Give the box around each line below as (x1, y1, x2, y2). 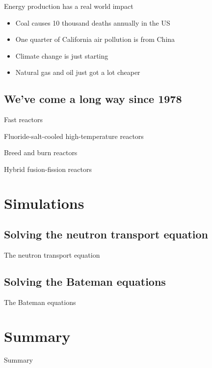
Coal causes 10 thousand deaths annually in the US (15, 17, 170, 28)
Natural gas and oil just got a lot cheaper (15, 67, 140, 77)
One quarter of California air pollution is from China (15, 34, 175, 44)
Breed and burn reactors (4, 147, 78, 158)
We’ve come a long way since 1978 (4, 91, 182, 106)
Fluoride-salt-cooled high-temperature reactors (4, 131, 144, 141)
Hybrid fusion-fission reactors (4, 164, 92, 174)
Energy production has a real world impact (4, 1, 133, 11)
